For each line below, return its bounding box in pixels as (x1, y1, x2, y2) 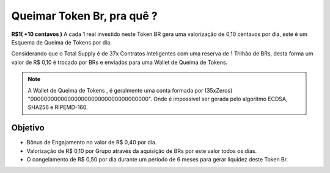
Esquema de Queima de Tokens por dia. (11, 38, 112, 46)
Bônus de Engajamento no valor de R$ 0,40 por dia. (26, 139, 157, 146)
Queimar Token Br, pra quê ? (11, 9, 158, 23)
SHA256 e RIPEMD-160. (28, 104, 88, 111)
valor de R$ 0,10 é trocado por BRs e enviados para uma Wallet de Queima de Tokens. (11, 58, 228, 66)
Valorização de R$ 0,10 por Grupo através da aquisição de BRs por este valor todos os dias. (26, 147, 257, 155)
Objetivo (11, 122, 45, 133)
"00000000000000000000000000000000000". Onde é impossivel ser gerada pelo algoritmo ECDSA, (28, 95, 288, 102)
